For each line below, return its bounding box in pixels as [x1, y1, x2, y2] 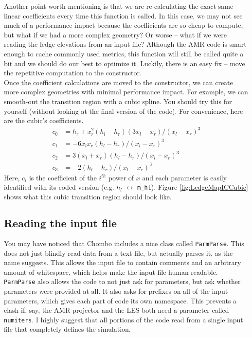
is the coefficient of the [29, 172, 97, 182]
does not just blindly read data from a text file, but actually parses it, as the [4, 248, 233, 258]
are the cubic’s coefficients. [4, 115, 84, 125]
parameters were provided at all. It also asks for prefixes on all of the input [4, 285, 228, 296]
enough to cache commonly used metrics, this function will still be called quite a [4, 48, 244, 58]
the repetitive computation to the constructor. [4, 68, 142, 78]
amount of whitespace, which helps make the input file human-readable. [4, 266, 218, 277]
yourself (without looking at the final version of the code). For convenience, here [4, 106, 243, 116]
